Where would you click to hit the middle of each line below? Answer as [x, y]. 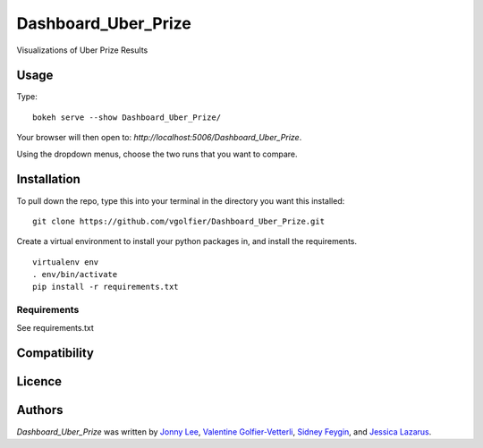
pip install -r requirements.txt [106, 287]
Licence [39, 381]
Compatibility [55, 353]
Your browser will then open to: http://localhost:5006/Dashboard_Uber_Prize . [159, 138]
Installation [48, 179]
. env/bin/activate [75, 275]
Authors [40, 410]
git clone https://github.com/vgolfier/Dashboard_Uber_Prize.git [179, 221]
